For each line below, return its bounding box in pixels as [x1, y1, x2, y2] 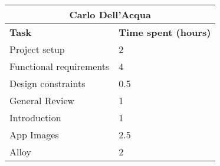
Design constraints [9, 77, 86, 90]
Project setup [9, 42, 65, 56]
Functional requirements [9, 59, 110, 73]
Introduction [9, 111, 61, 124]
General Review [9, 94, 75, 107]
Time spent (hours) [119, 25, 211, 39]
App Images [9, 128, 59, 141]
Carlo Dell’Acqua [69, 8, 151, 21]
